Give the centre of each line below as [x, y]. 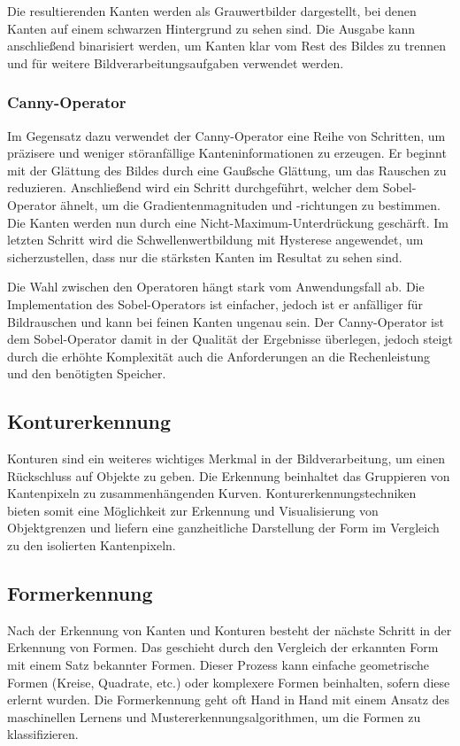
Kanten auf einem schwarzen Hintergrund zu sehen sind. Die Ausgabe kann [211, 28]
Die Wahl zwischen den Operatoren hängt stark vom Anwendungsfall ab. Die [216, 287]
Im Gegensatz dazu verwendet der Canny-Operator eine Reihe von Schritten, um [226, 135]
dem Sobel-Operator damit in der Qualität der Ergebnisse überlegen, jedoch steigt [230, 339]
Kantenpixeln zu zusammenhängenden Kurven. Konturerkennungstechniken [212, 493]
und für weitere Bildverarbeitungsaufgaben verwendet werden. [176, 62]
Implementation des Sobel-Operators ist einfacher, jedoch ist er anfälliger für [215, 303]
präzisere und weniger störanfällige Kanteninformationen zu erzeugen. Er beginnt [227, 153]
